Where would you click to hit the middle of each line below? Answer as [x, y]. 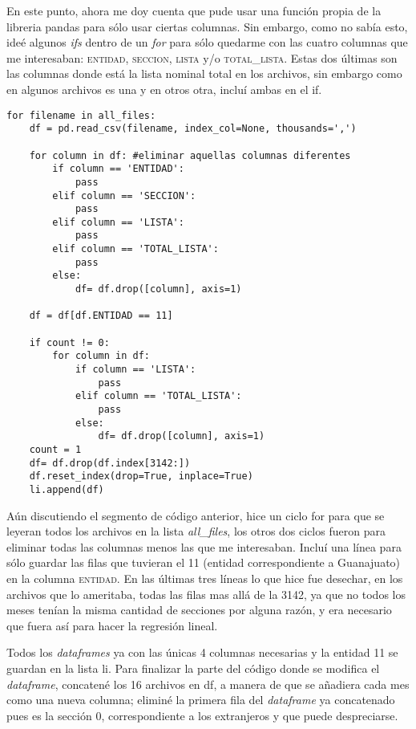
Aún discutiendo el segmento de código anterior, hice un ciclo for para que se [196, 515]
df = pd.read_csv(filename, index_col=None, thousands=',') [193, 129]
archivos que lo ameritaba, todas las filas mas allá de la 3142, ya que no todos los [206, 594]
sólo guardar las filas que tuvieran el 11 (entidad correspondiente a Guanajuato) [204, 562]
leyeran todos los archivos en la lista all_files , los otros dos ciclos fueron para [196, 531]
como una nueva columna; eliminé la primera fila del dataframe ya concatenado [201, 700]
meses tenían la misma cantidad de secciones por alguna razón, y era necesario [199, 610]
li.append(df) [67, 489]
